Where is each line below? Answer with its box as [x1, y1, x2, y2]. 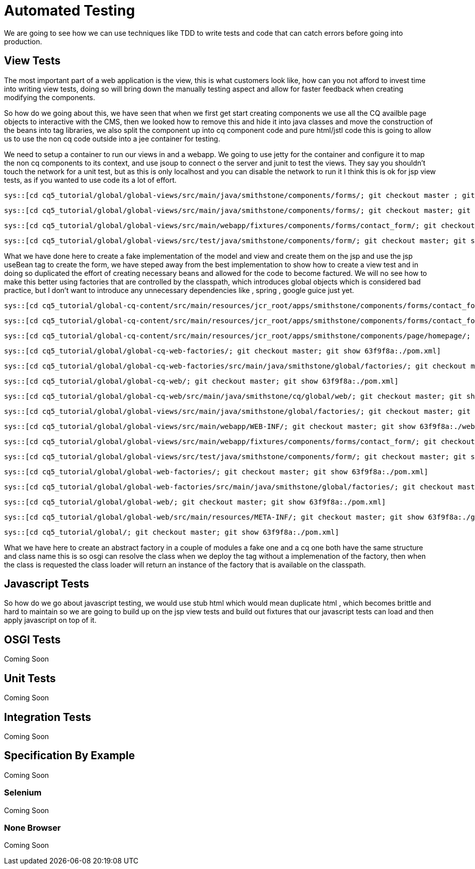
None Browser [4, 822, 61, 833]
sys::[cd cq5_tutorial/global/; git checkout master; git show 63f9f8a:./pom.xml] [4, 528, 339, 536]
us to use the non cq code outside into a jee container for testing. [4, 134, 220, 143]
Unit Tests [4, 672, 56, 685]
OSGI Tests [4, 633, 61, 646]
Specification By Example [4, 749, 135, 762]
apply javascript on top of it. [4, 616, 97, 625]
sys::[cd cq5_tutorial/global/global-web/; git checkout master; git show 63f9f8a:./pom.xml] [4, 497, 386, 506]
